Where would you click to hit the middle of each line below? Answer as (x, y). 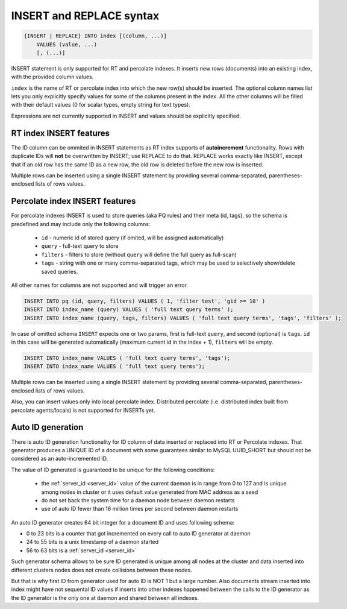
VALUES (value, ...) (67, 44)
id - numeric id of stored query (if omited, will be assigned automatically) (133, 238)
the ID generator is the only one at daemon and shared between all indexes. (105, 598)
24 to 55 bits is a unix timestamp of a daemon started (92, 542)
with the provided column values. (52, 77)
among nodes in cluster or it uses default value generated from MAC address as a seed (150, 492)
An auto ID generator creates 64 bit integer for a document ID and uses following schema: (123, 522)
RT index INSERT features (61, 133)
